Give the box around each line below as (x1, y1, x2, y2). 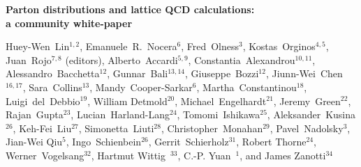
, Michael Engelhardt (175, 93, 267, 108)
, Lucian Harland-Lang (71, 107, 170, 122)
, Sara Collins (22, 79, 82, 94)
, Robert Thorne (236, 134, 307, 149)
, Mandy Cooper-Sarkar (89, 79, 193, 94)
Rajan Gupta (6, 107, 64, 122)
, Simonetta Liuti (78, 120, 154, 135)
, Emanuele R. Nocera (80, 39, 177, 54)
